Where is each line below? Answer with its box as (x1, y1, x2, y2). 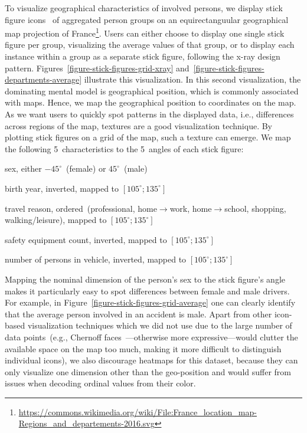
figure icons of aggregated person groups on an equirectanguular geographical (5, 13, 289, 25)
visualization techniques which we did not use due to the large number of (27, 319, 292, 332)
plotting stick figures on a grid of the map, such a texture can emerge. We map (5, 131, 291, 143)
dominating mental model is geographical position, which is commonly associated (5, 84, 299, 97)
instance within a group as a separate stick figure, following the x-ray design (5, 50, 280, 63)
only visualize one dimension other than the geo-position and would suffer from (5, 365, 292, 378)
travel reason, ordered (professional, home (5, 202, 157, 214)
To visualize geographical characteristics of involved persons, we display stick (5, 2, 283, 14)
